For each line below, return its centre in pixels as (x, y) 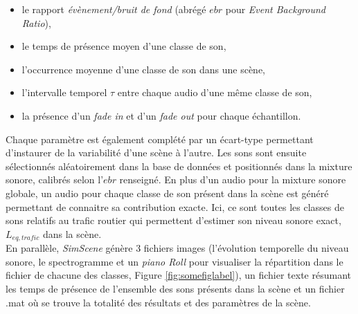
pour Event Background (275, 9)
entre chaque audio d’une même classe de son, (215, 92)
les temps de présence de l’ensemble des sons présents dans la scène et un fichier (175, 288)
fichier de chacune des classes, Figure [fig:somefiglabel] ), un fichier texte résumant (178, 275)
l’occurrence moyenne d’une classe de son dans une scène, (143, 69)
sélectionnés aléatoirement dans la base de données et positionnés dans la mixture (179, 166)
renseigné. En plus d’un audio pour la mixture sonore (233, 179)
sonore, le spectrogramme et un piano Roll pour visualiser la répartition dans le (174, 261)
